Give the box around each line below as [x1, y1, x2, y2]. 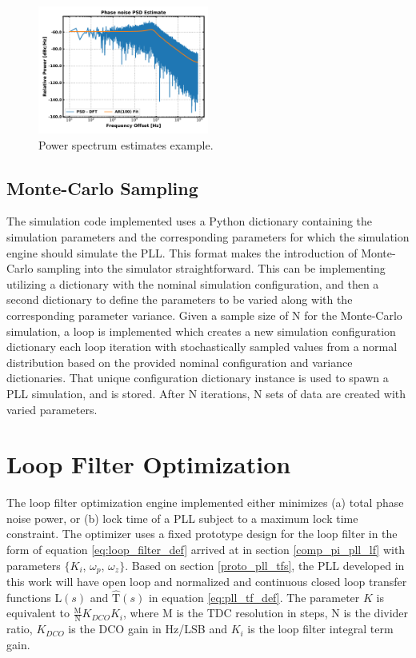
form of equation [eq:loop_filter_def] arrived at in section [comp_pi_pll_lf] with [6, 541, 406, 558]
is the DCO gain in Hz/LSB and [68, 620, 227, 637]
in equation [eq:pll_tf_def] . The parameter [148, 588, 360, 605]
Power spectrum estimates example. [38, 136, 214, 153]
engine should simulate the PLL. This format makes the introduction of [6, 244, 358, 261]
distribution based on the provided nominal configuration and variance [6, 353, 353, 370]
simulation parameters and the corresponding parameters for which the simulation [6, 228, 410, 245]
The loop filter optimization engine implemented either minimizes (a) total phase [6, 494, 404, 511]
